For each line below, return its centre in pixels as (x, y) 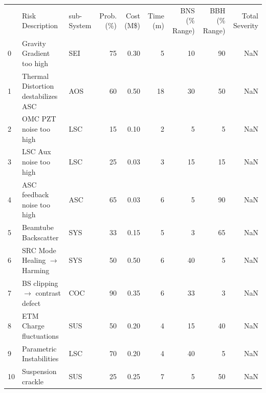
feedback (36, 194)
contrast (48, 293)
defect (31, 303)
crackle (33, 381)
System (80, 25)
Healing (34, 260)
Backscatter (40, 237)
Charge (33, 326)
